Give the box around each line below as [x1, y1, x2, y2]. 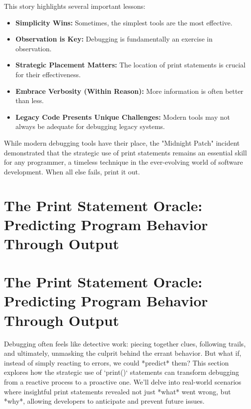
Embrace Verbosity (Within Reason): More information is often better [15, 86, 244, 96]
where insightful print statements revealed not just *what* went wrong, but [4, 386, 231, 396]
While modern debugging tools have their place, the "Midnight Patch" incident [4, 137, 240, 148]
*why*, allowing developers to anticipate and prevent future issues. [4, 396, 205, 406]
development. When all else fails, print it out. [4, 166, 140, 176]
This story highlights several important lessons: [4, 1, 146, 11]
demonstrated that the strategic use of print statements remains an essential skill [4, 147, 247, 157]
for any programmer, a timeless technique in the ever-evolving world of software [4, 157, 243, 167]
